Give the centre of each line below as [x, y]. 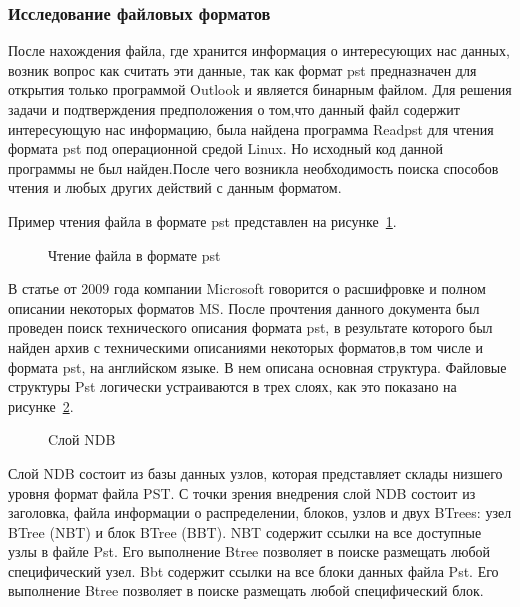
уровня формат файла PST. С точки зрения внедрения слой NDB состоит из [242, 492]
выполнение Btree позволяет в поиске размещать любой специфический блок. [246, 590]
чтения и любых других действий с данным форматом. [175, 187]
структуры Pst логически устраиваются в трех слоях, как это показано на [232, 386]
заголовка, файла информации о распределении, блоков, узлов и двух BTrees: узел [260, 512]
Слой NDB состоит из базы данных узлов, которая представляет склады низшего [255, 472]
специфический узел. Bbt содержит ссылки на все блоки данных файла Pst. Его [253, 570]
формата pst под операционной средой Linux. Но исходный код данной [226, 148]
